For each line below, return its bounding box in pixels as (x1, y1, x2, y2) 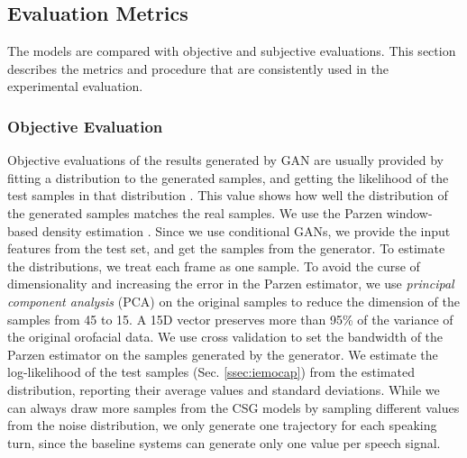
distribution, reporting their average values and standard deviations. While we (7, 380, 440, 398)
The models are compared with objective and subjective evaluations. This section (7, 41, 456, 60)
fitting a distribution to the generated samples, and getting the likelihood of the (7, 168, 449, 187)
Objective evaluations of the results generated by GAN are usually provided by (7, 151, 444, 169)
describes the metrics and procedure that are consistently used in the (7, 59, 389, 78)
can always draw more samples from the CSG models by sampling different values (7, 398, 460, 417)
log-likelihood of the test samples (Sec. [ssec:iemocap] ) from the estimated (7, 362, 415, 381)
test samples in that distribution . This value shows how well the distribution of (7, 186, 448, 205)
